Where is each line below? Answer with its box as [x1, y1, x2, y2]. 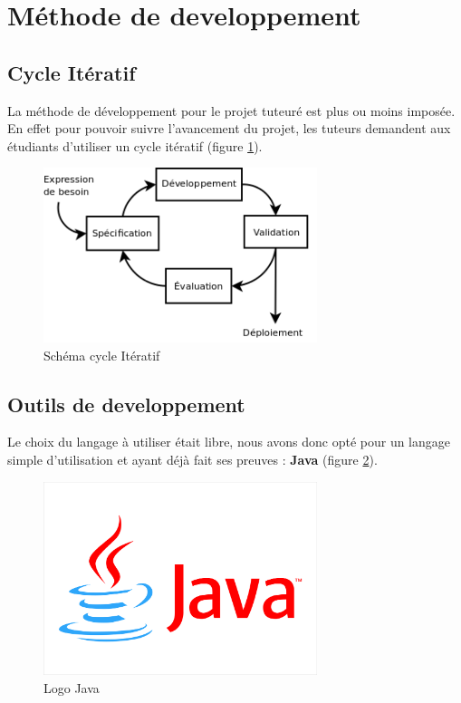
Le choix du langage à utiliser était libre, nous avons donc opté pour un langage [7, 432, 451, 451]
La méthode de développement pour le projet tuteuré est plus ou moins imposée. [7, 101, 456, 120]
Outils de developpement [7, 390, 245, 418]
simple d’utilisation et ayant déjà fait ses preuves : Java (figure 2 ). [7, 450, 378, 469]
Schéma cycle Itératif [43, 345, 160, 364]
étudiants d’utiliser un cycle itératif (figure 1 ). [7, 136, 263, 155]
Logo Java [43, 678, 100, 697]
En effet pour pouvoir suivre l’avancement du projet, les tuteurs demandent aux [7, 119, 451, 138]
